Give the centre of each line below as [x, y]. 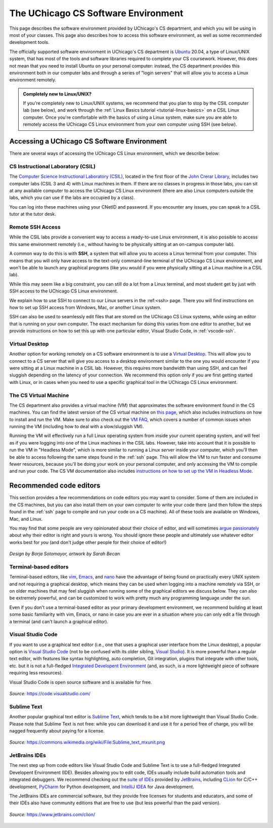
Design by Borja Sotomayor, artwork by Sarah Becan [65, 554]
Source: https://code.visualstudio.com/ [50, 694]
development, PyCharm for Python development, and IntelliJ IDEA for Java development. [102, 787]
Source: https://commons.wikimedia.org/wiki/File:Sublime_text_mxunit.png [87, 742]
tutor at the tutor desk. [33, 214]
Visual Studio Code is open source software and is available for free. [81, 682]
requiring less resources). [36, 673]
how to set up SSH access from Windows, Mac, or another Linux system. [85, 307]
